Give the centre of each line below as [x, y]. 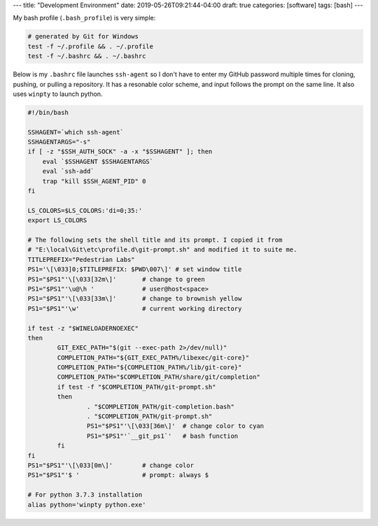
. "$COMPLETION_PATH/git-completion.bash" [160, 407]
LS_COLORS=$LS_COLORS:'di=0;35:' [85, 210]
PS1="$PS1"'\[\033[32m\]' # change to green [117, 279]
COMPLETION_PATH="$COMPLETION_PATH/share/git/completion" [159, 377]
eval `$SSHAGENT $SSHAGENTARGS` [98, 161]
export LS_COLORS [57, 220]
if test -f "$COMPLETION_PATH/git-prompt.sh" [136, 387]
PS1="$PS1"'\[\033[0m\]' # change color [111, 465]
